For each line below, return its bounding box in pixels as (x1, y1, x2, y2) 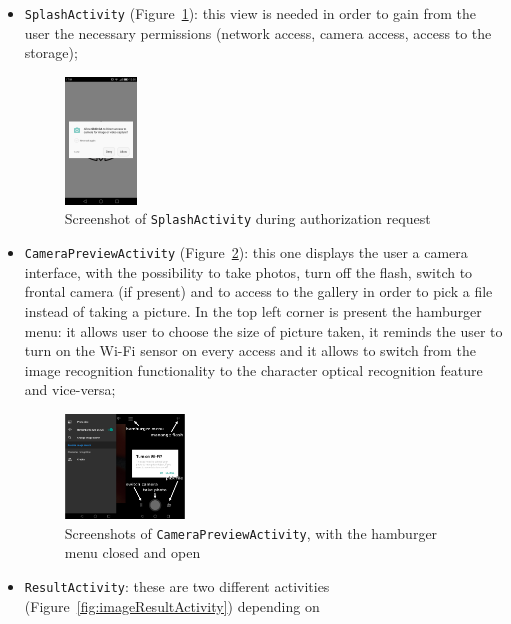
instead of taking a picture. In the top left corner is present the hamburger (24, 300, 482, 321)
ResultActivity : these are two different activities (24, 575, 330, 596)
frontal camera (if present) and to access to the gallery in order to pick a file (24, 281, 493, 302)
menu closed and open (64, 542, 201, 563)
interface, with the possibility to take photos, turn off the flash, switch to (24, 261, 473, 282)
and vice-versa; (24, 379, 116, 400)
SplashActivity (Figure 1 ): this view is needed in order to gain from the (24, 3, 476, 23)
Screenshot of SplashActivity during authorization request (64, 208, 431, 229)
